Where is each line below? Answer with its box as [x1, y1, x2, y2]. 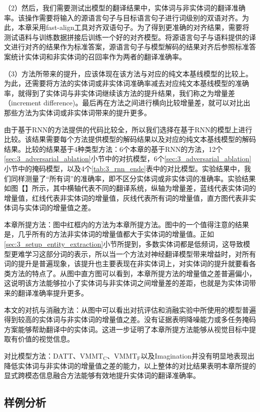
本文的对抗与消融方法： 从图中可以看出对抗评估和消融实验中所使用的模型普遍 [4, 304, 256, 315]
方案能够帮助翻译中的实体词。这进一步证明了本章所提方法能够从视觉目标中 [4, 324, 249, 334]
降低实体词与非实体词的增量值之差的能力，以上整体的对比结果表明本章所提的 [4, 360, 256, 371]
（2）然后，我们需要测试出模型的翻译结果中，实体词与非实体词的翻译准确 [4, 2, 245, 12]
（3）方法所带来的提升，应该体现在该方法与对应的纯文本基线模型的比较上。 [4, 68, 252, 78]
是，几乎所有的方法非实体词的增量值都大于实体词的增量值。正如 [4, 229, 214, 239]
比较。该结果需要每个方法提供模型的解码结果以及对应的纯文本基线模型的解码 [4, 134, 256, 144]
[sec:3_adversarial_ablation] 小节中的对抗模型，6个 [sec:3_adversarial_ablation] [4, 153, 251, 164]
